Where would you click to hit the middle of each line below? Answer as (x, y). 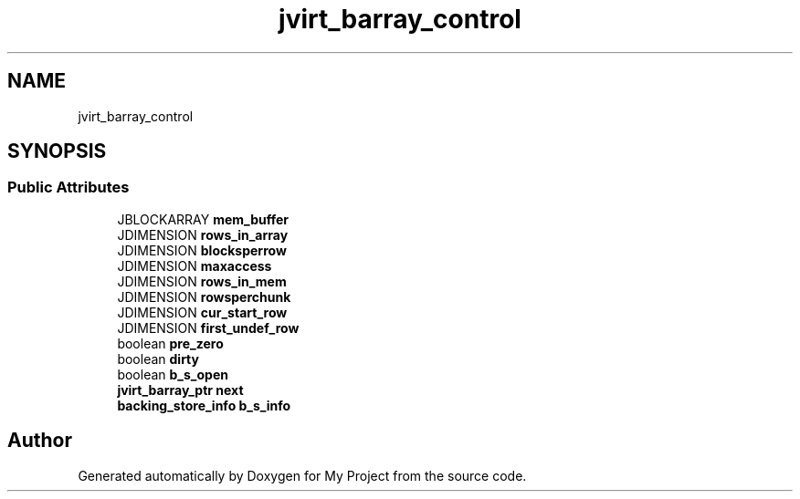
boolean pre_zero (170, 343)
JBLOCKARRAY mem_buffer (203, 219)
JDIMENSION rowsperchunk (204, 296)
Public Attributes (68, 187)
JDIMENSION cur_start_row (202, 312)
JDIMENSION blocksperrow (202, 250)
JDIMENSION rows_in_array (203, 234)
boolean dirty (158, 359)
